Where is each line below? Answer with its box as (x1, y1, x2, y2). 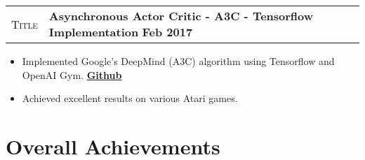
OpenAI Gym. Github (22, 67, 122, 82)
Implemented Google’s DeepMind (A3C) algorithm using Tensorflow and (22, 54, 335, 68)
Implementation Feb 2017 (48, 24, 193, 40)
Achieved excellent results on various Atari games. (22, 91, 238, 106)
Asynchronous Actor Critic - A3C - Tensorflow (48, 8, 314, 24)
